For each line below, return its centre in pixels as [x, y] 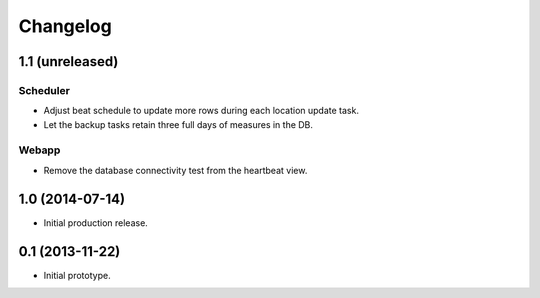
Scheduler [44, 90]
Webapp [39, 150]
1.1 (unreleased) [68, 61]
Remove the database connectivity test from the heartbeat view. [175, 170]
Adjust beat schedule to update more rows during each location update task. [201, 111]
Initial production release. [96, 222]
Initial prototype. [77, 275]
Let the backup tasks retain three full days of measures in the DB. [178, 124]
